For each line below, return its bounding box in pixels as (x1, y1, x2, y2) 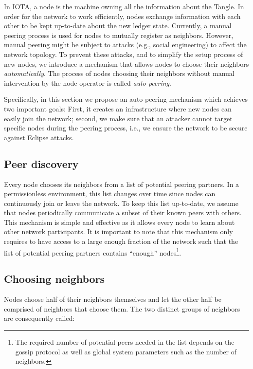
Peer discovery (4, 156, 79, 171)
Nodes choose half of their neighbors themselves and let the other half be (4, 294, 221, 304)
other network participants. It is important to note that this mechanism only (4, 226, 233, 237)
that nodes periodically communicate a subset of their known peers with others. (4, 207, 242, 218)
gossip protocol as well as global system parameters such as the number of (15, 346, 237, 356)
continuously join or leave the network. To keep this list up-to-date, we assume (4, 198, 238, 208)
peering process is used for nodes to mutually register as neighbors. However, (4, 30, 234, 40)
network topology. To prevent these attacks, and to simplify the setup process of (4, 49, 243, 59)
